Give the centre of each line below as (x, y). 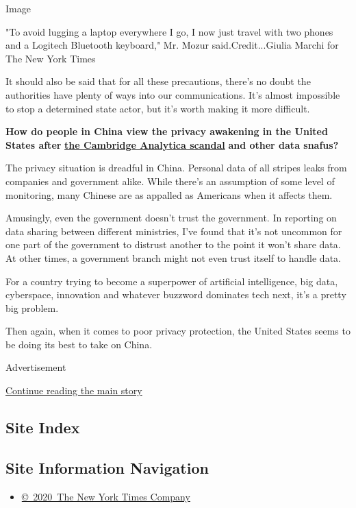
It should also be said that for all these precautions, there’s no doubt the (158, 81)
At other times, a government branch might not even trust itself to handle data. (173, 257)
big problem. (32, 307)
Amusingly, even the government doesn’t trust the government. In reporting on (171, 218)
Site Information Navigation (107, 467)
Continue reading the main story (74, 390)
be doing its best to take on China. (79, 344)
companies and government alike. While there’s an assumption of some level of (170, 181)
